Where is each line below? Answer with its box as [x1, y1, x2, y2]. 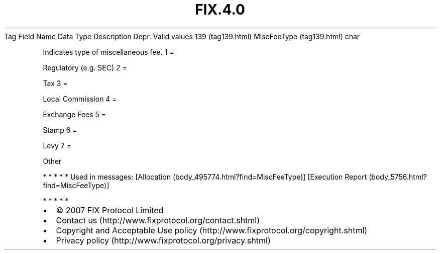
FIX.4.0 [195, 1, 245, 18]
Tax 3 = [43, 78, 68, 88]
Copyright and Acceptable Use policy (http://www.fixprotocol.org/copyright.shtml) [56, 225, 368, 235]
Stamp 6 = [43, 125, 77, 134]
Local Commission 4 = [43, 94, 117, 103]
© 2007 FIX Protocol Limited [56, 205, 164, 215]
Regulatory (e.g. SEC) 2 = [43, 63, 127, 72]
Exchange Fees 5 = [43, 110, 106, 119]
